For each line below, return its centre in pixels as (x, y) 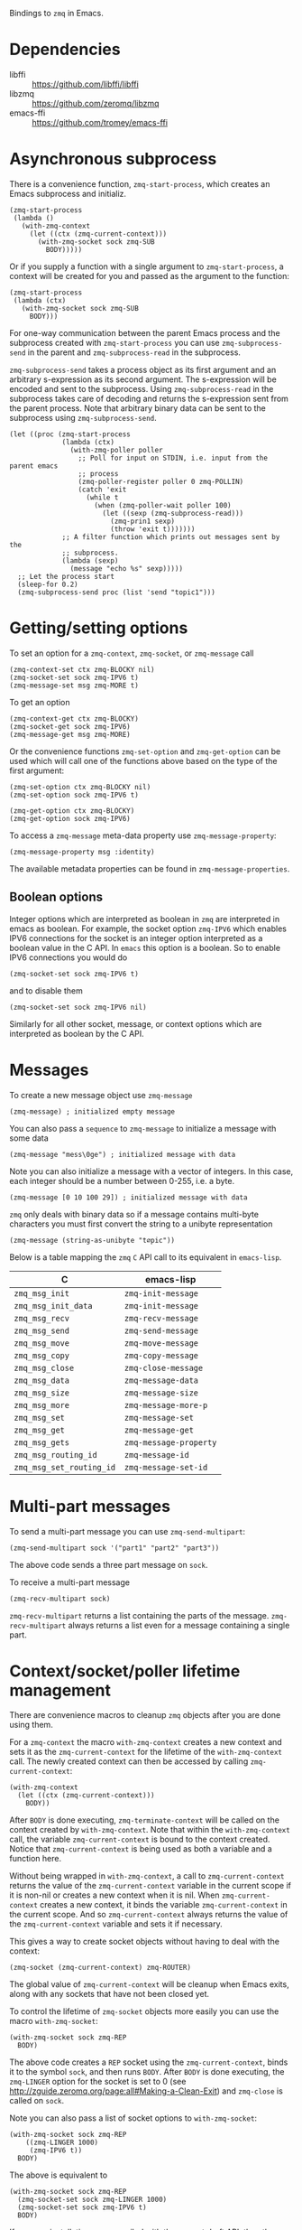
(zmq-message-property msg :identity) (82, 852)
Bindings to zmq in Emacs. (56, 13)
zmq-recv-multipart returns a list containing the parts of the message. (139, 1615)
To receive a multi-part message (70, 1582)
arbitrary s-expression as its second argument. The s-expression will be (143, 379)
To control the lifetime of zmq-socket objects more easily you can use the (144, 2011)
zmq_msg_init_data (53, 1306)
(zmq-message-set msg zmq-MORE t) (74, 686)
